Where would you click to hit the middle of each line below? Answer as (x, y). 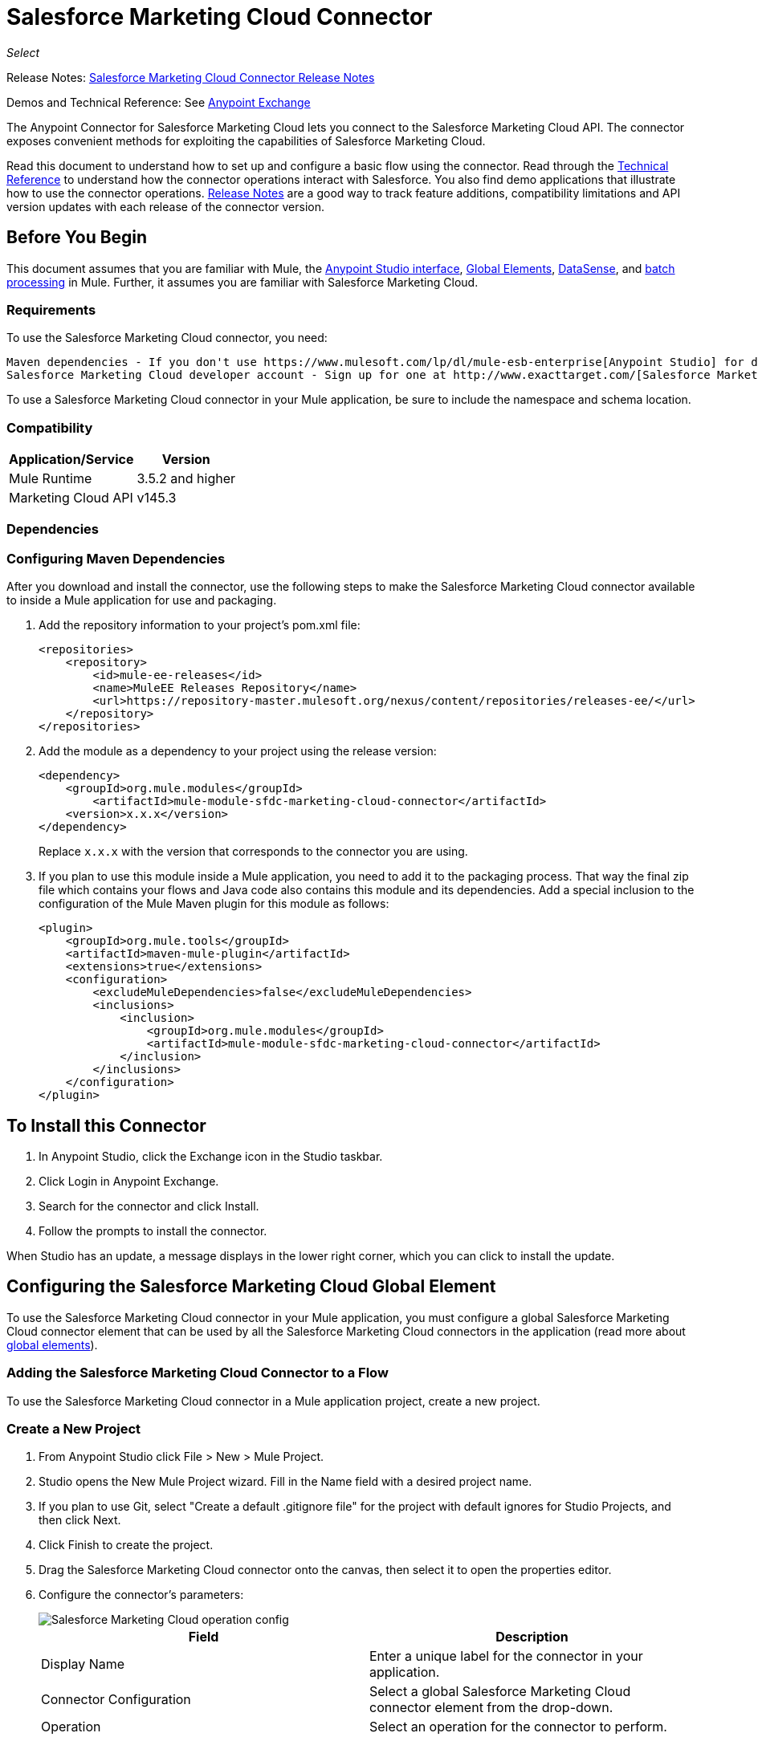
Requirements (51, 309)
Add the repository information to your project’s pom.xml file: (200, 625)
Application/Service (71, 460)
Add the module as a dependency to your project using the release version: (238, 751)
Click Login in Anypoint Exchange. (129, 1182)
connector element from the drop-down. (491, 1708)
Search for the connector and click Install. (149, 1206)
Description (532, 1637)
